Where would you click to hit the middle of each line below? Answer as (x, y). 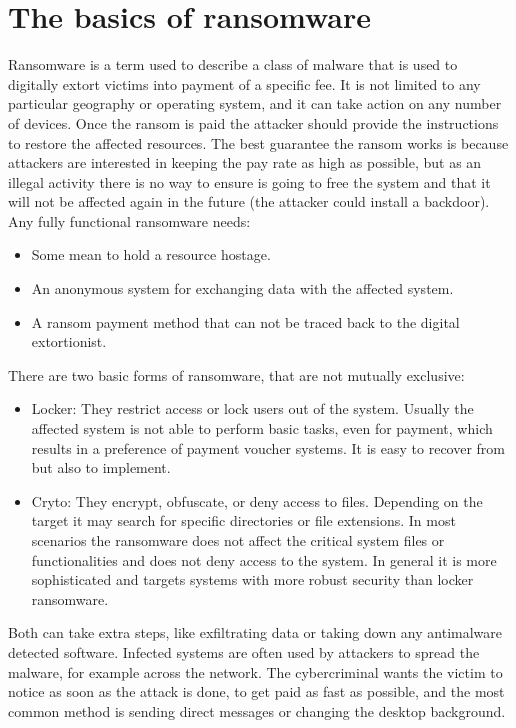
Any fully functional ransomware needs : (129, 220)
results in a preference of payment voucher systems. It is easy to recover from (268, 447)
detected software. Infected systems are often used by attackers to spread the (244, 651)
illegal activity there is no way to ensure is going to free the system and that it (249, 181)
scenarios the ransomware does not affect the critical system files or (238, 540)
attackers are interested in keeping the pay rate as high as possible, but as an (245, 162)
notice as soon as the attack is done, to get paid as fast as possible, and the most (256, 691)
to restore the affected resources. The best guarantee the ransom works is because (258, 142)
